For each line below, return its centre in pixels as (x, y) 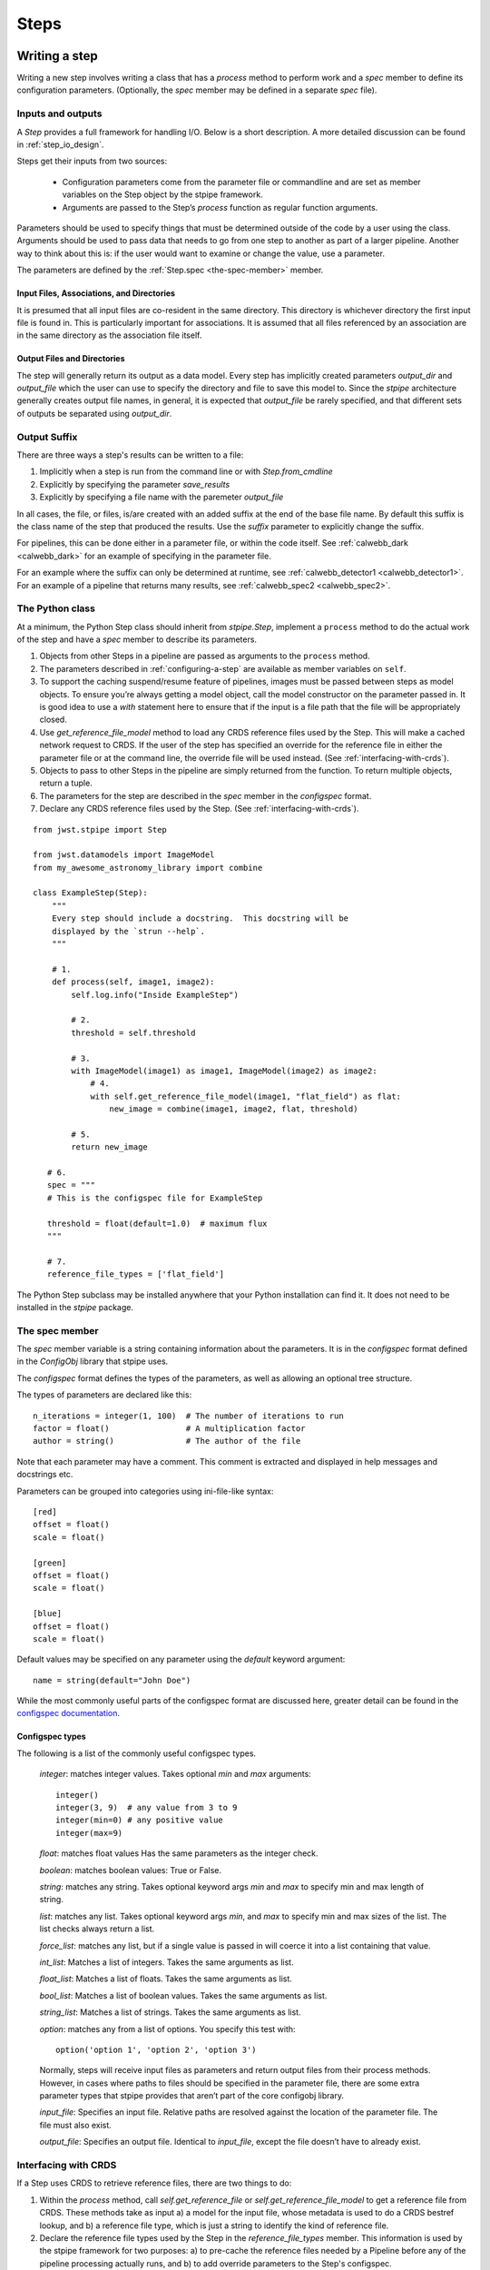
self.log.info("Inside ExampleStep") (155, 995)
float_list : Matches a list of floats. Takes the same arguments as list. (166, 1979)
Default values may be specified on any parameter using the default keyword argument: (181, 1659)
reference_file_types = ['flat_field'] (136, 1274)
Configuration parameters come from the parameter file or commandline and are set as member (241, 182)
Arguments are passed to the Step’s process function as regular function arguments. (220, 207)
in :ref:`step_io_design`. (60, 144)
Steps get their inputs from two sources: (92, 161)
